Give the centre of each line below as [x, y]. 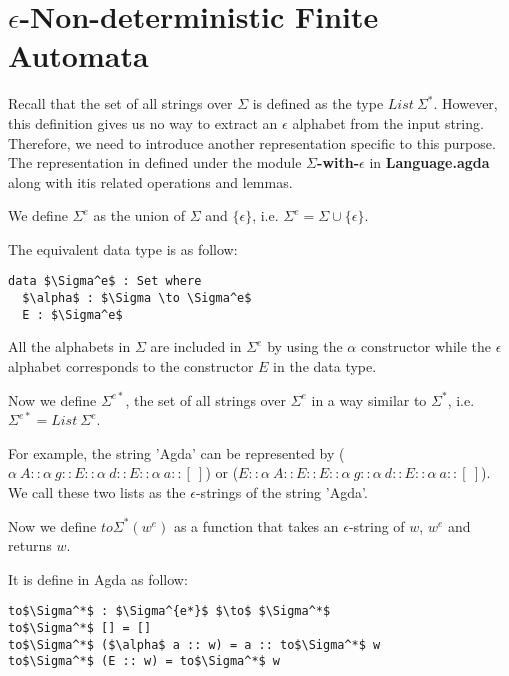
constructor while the [426, 346]
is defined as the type [318, 103]
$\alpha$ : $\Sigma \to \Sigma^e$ [137, 298]
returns [30, 545]
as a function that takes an [256, 525]
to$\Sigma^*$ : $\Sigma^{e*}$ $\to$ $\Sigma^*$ [169, 611]
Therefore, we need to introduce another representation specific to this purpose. [252, 142]
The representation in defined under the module [155, 162]
